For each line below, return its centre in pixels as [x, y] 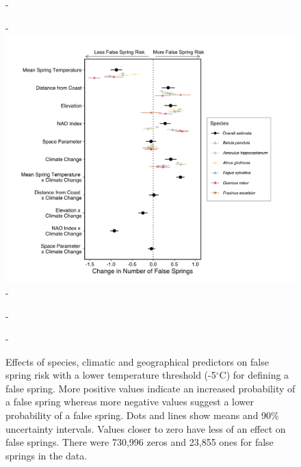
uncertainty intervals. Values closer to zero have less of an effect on [146, 428]
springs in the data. [47, 455]
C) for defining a [254, 375]
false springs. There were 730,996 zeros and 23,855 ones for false [140, 442]
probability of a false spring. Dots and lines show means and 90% [142, 415]
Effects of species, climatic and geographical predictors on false [137, 361]
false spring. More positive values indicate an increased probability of [150, 388]
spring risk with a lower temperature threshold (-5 [111, 375]
